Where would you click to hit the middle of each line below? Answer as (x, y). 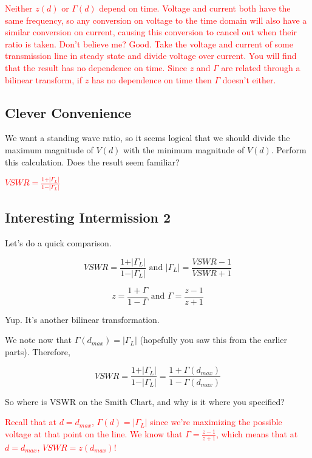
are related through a (261, 67)
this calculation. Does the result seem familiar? (92, 161)
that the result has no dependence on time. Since (96, 67)
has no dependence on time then (151, 79)
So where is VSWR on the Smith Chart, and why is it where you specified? (145, 401)
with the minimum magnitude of (184, 149)
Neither (19, 8)
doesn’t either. (249, 79)
